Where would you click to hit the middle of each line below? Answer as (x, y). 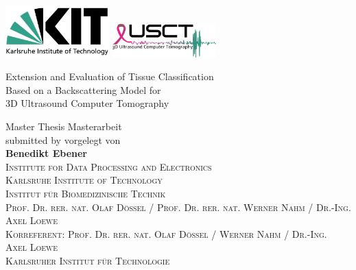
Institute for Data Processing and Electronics (109, 166)
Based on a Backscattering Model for (83, 89)
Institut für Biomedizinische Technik (86, 193)
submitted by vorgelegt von (63, 139)
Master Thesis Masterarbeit (64, 126)
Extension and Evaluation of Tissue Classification (110, 76)
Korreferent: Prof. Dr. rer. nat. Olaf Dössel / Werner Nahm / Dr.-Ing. (166, 233)
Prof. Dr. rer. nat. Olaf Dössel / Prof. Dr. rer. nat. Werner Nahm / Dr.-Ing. (178, 207)
